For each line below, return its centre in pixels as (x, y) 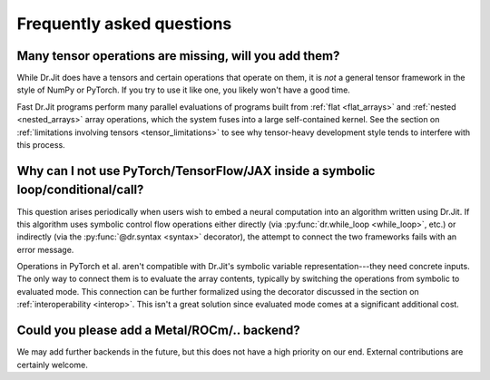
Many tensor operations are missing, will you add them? (178, 56)
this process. (41, 145)
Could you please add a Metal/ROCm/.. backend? (158, 331)
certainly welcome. (52, 365)
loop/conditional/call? (80, 190)
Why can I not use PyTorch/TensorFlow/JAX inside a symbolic (196, 171)
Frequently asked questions (124, 24)
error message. (45, 249)
